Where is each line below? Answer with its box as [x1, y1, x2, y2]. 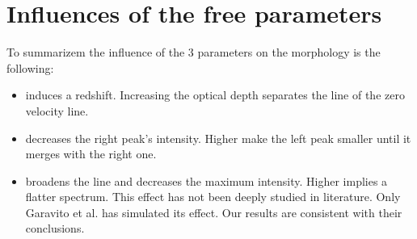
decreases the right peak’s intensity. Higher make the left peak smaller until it [25, 129, 411, 146]
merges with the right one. [25, 145, 157, 162]
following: [6, 59, 54, 76]
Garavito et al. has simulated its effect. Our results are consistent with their [25, 203, 402, 220]
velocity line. [25, 102, 89, 119]
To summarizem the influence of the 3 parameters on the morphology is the [6, 44, 381, 61]
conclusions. [25, 220, 85, 237]
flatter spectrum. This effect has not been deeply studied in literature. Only [25, 188, 401, 205]
